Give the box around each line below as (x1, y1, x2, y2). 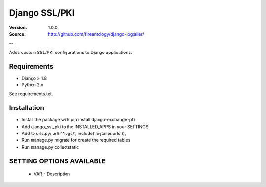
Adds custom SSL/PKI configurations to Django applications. (9, 49, 133, 55)
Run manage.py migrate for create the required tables (21, 137, 131, 143)
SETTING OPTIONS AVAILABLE (9, 157, 106, 165)
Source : (9, 31, 26, 37)
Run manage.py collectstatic (21, 144, 79, 150)
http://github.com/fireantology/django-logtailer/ (48, 31, 145, 37)
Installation (9, 104, 44, 112)
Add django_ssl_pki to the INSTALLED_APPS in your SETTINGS (21, 123, 149, 130)
